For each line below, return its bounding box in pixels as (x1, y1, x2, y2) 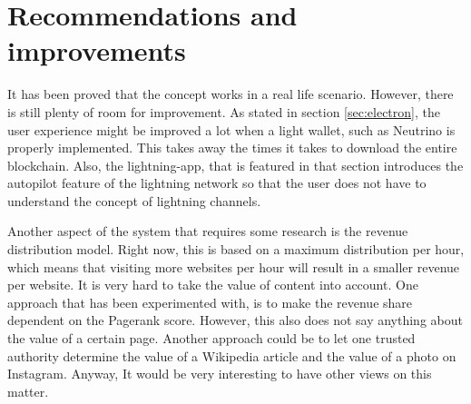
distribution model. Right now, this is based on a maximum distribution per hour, (7, 240, 465, 259)
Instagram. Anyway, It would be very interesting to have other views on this (7, 364, 432, 383)
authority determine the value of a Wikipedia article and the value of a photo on (7, 346, 456, 365)
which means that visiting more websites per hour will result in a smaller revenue (7, 257, 460, 276)
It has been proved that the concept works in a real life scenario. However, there (7, 84, 454, 103)
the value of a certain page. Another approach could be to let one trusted (7, 329, 416, 348)
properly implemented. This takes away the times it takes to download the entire (7, 138, 457, 157)
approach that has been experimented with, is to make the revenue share (7, 292, 413, 311)
